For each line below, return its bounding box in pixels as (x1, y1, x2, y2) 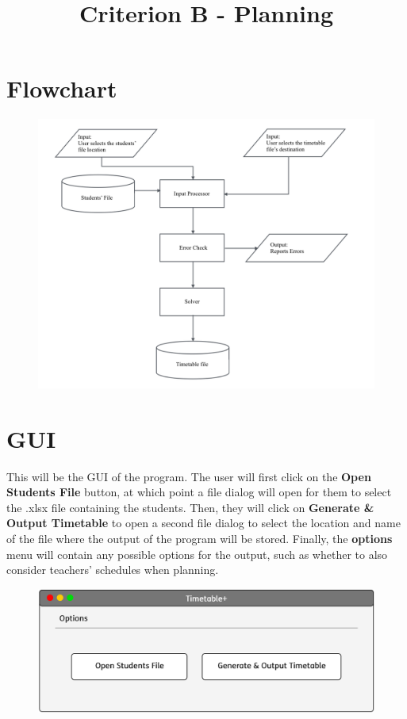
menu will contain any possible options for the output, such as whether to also (6, 545, 388, 562)
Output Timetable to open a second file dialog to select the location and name (6, 514, 401, 531)
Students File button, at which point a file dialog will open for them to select (6, 484, 392, 500)
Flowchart (6, 72, 117, 105)
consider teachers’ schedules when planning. (6, 561, 219, 578)
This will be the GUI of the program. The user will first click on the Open (6, 468, 371, 484)
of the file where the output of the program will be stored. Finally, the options (6, 530, 393, 546)
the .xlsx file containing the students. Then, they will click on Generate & (6, 499, 374, 515)
